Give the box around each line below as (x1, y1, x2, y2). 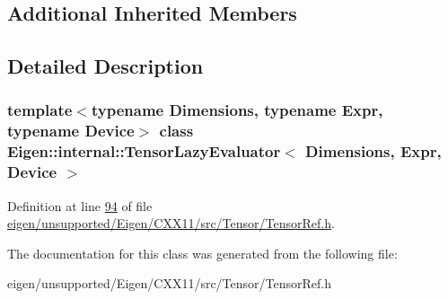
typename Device (7, 119, 135, 142)
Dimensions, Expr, (305, 140, 442, 163)
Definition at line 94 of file (7, 196, 153, 215)
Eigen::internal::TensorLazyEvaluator (7, 140, 281, 163)
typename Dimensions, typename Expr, (91, 99, 383, 121)
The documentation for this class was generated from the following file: (7, 243, 398, 262)
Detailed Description (7, 52, 204, 80)
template (7, 99, 73, 121)
